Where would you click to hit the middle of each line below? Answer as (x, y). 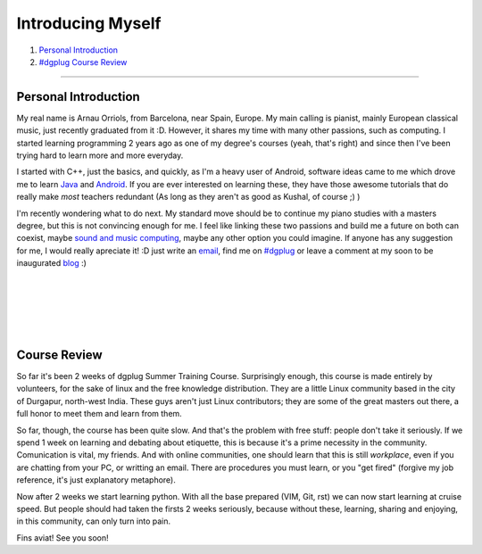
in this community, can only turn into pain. (94, 521)
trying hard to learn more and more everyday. (100, 155)
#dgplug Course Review (83, 62)
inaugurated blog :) (51, 263)
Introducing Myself (89, 23)
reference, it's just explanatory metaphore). (96, 480)
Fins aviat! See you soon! (62, 537)
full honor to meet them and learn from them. (99, 414)
